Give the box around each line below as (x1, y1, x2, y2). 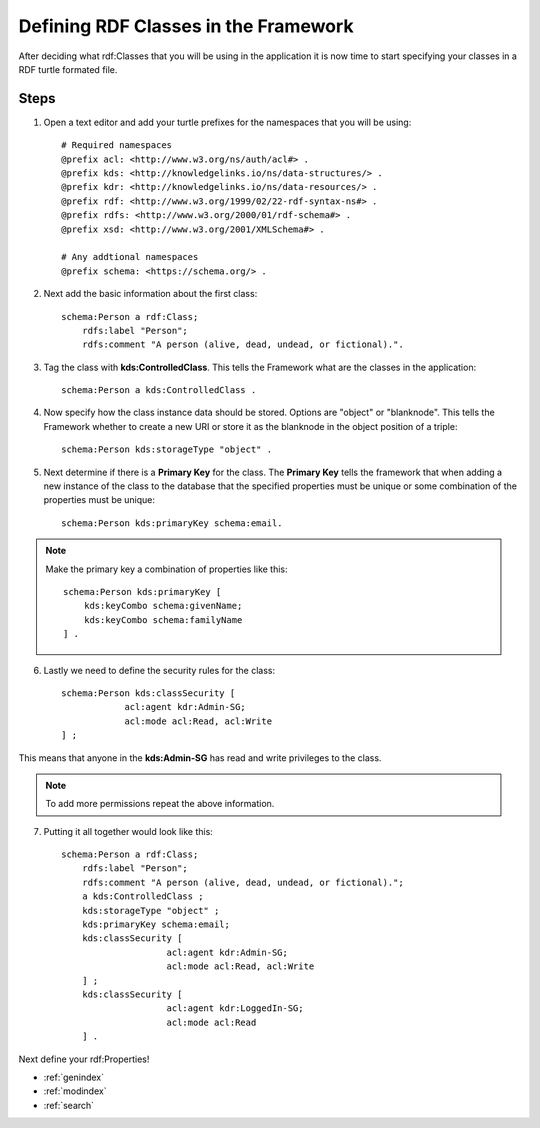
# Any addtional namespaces (61, 251, 199, 263)
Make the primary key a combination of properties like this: (45, 563, 289, 575)
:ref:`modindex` (43, 1085, 107, 1097)
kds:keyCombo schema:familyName (83, 614, 243, 625)
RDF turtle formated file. (18, 63, 118, 75)
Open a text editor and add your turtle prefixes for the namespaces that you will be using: (43, 116, 412, 128)
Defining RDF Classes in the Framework (18, 15, 354, 37)
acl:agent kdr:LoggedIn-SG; (166, 1003, 304, 1014)
